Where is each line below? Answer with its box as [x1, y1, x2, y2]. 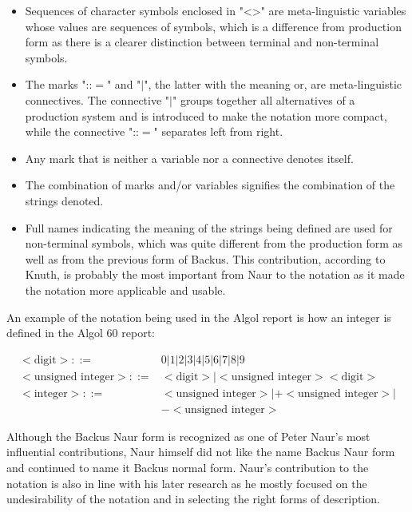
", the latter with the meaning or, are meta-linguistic [144, 76, 402, 93]
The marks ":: [25, 76, 93, 93]
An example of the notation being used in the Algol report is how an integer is [6, 308, 391, 325]
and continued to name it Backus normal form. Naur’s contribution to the [6, 459, 369, 475]
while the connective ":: [25, 123, 139, 140]
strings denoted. [25, 192, 104, 208]
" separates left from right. [153, 123, 283, 140]
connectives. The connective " [25, 91, 170, 108]
